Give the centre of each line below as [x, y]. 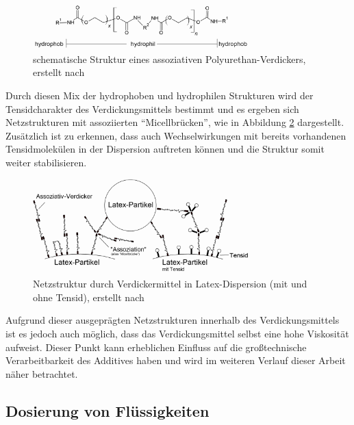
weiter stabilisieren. [46, 162]
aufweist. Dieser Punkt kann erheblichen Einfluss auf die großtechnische [156, 347]
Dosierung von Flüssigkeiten [108, 410]
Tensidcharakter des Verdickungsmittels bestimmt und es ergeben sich [152, 108]
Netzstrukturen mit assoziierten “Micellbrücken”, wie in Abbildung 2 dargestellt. [175, 122]
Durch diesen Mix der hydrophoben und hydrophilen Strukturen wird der [160, 95]
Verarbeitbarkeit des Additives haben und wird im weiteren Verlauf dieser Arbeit [176, 360]
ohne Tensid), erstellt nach [89, 297]
